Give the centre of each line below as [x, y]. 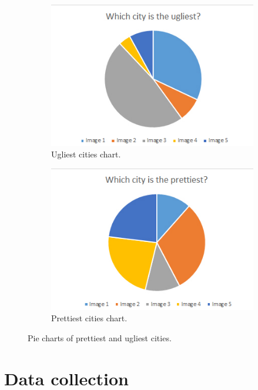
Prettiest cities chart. [89, 318]
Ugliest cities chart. [86, 154]
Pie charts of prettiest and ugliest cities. [100, 337]
